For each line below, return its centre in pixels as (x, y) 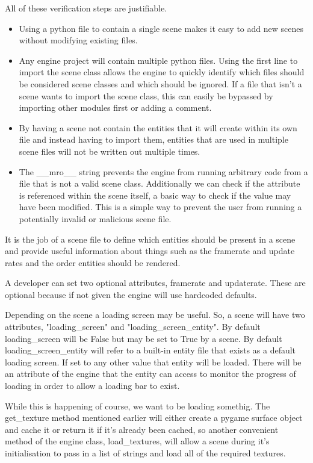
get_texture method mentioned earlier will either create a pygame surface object (154, 418)
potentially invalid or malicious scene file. (95, 218)
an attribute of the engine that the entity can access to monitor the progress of (150, 374)
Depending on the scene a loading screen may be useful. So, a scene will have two (155, 315)
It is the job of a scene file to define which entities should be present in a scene (150, 239)
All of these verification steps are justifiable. (86, 8)
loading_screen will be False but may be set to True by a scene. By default (144, 338)
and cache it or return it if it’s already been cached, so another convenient (142, 429)
